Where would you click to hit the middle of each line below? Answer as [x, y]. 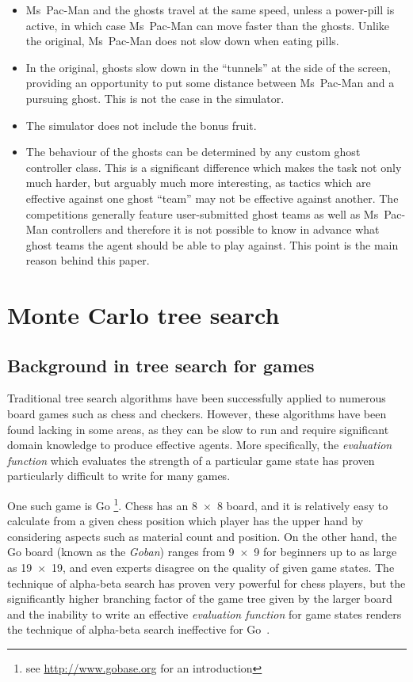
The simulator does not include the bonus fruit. [141, 125]
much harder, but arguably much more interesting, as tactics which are [198, 183]
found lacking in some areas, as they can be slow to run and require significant [198, 429]
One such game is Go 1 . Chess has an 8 [102, 504]
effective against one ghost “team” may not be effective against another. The [212, 198]
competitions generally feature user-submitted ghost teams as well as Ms [202, 213]
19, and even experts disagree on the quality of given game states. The [223, 568]
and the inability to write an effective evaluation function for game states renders [205, 613]
